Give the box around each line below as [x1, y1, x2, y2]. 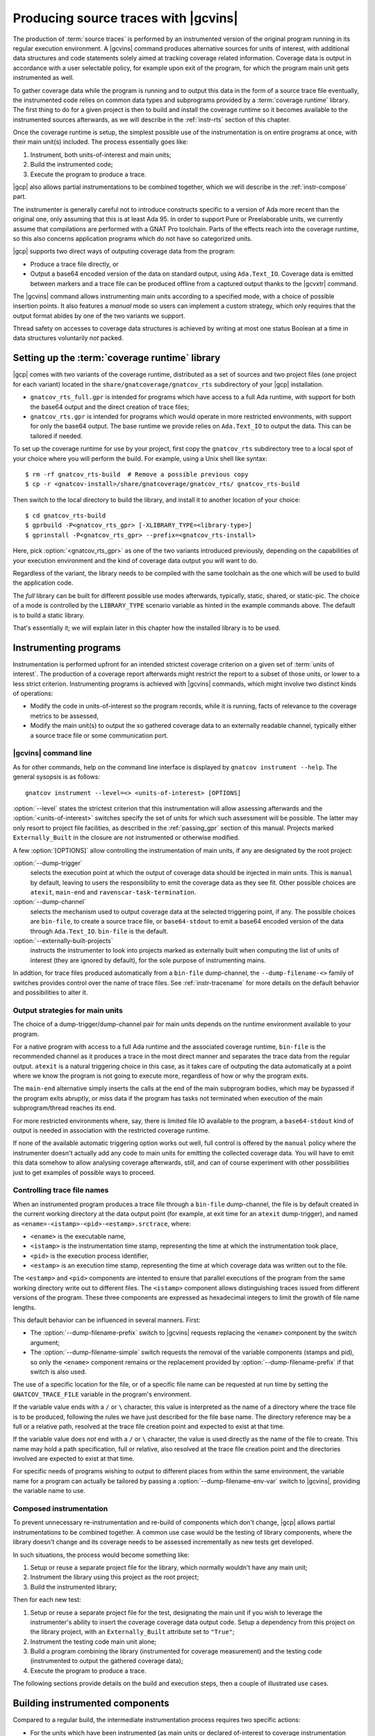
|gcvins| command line [12, 749, 92, 758]
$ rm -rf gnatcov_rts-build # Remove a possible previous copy [25, 470, 249, 478]
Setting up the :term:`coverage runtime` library [12, 352, 221, 364]
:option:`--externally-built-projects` [12, 937, 114, 945]
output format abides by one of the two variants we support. [12, 311, 185, 319]
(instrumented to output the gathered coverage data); [30, 1657, 183, 1665]
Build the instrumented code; [30, 160, 114, 169]
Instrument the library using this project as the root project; [30, 1573, 199, 1581]
